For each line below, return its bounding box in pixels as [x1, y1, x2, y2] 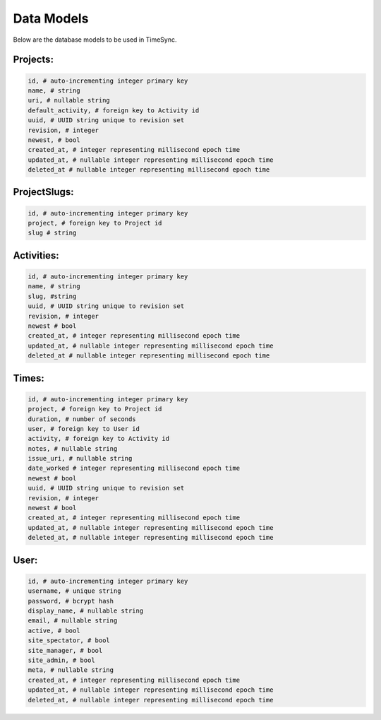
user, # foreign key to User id [28, 425, 140, 432]
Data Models [13, 11, 89, 26]
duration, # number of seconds [28, 415, 137, 423]
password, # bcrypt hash [28, 597, 114, 605]
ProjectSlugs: [13, 186, 74, 198]
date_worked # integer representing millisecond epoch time [28, 464, 241, 473]
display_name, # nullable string [28, 606, 144, 615]
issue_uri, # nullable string [28, 454, 133, 463]
